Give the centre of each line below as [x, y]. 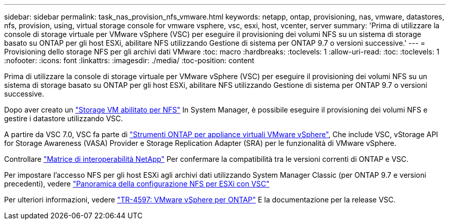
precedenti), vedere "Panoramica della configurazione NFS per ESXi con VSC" [137, 184]
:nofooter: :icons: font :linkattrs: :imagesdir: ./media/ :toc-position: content [129, 60]
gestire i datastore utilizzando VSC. [64, 118]
